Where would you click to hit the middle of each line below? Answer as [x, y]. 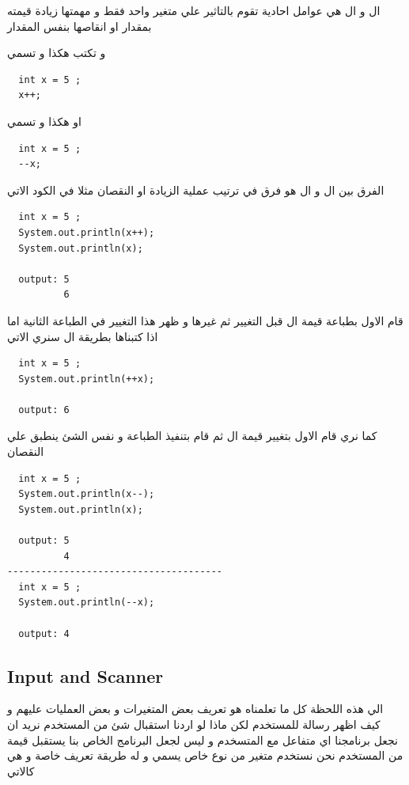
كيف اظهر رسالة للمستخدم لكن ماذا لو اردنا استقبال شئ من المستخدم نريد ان [194, 724]
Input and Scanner [85, 675]
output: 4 [44, 633]
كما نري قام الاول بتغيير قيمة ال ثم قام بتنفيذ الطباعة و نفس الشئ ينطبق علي [192, 436]
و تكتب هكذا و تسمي [57, 53]
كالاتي [21, 770]
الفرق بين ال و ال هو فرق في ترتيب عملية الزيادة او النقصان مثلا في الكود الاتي [196, 190]
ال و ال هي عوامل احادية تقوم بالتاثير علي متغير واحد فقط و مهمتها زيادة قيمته [194, 10]
